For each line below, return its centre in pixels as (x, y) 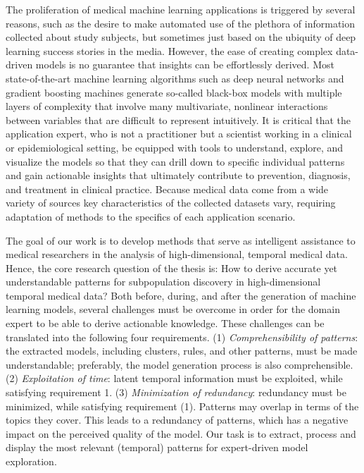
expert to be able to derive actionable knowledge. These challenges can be (165, 323)
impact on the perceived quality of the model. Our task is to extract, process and (181, 433)
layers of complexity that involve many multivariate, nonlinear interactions (167, 106)
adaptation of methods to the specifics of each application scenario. (151, 216)
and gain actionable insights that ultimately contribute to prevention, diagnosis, (178, 175)
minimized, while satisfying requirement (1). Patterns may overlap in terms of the (182, 406)
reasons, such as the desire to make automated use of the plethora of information (181, 23)
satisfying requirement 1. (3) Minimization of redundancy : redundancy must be (176, 392)
